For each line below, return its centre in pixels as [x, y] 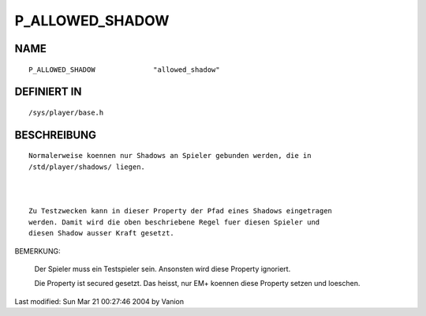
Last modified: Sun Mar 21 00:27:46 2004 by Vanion [99, 301]
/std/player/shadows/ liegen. [87, 167]
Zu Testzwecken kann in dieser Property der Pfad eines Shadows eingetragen [181, 211]
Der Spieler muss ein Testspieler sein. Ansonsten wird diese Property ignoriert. [163, 269]
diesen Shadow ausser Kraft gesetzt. [102, 233]
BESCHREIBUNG [56, 135]
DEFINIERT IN [48, 92]
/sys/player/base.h [66, 112]
